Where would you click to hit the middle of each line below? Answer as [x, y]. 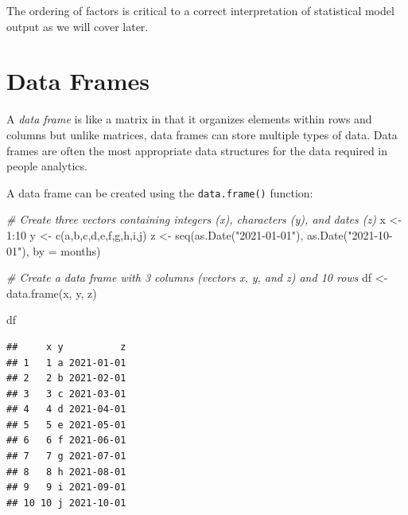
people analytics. [47, 166]
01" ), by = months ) [54, 250]
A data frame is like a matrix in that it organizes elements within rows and [189, 119]
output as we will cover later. [78, 26]
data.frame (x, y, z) [52, 293]
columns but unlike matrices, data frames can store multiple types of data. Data [202, 134]
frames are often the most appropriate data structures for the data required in [197, 150]
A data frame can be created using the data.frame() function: [160, 192]
